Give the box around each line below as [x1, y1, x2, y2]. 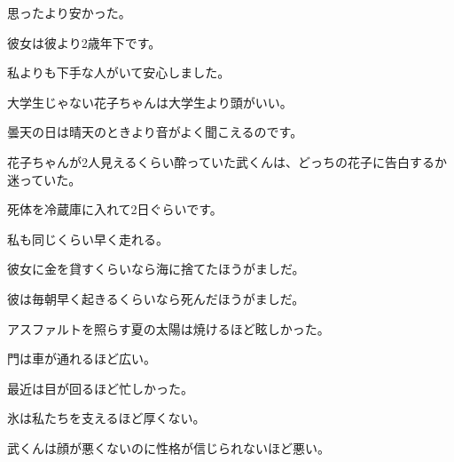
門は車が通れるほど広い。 [7, 349, 156, 368]
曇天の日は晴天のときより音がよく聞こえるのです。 [7, 123, 303, 141]
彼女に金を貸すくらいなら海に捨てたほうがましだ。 [7, 259, 305, 278]
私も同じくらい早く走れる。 [7, 229, 168, 248]
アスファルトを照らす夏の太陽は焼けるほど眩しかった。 [7, 319, 330, 338]
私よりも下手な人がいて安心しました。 [7, 63, 231, 82]
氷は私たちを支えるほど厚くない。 [7, 409, 206, 427]
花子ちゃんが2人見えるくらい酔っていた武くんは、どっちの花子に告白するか [7, 152, 447, 171]
